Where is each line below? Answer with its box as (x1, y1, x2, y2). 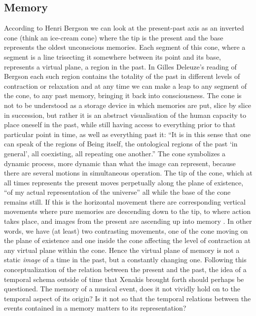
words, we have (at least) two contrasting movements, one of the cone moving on (4, 225, 248, 236)
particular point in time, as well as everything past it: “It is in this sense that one (4, 129, 251, 139)
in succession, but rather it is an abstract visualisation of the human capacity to (4, 109, 247, 120)
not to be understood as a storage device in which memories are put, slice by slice (4, 100, 252, 110)
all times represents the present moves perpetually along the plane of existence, (4, 177, 244, 187)
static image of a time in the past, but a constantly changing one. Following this (4, 254, 247, 265)
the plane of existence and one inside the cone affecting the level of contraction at (4, 235, 251, 246)
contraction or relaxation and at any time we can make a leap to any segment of (4, 80, 247, 91)
